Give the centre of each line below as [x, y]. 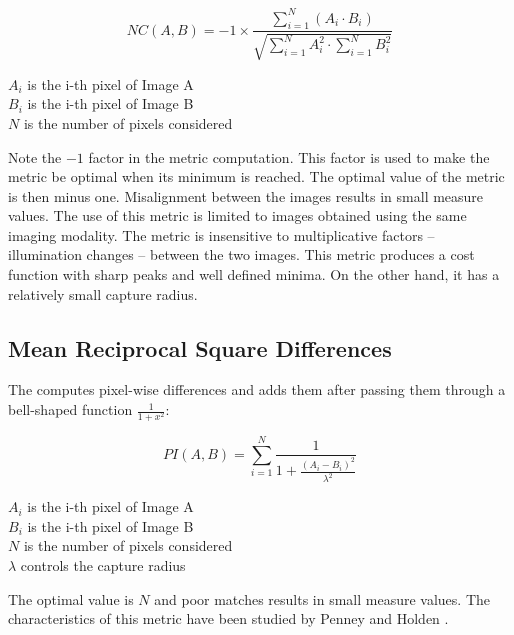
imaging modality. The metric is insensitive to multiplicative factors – [221, 234]
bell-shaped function [70, 409]
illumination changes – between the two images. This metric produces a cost [241, 254]
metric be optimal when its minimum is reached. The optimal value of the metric [256, 176]
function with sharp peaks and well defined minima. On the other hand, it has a [254, 274]
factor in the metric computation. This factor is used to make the [289, 156]
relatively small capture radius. [103, 293]
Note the [35, 156]
